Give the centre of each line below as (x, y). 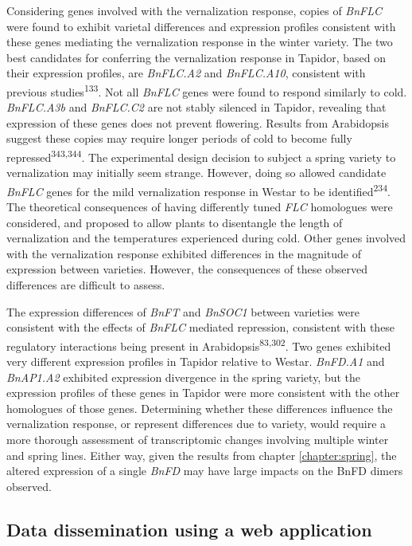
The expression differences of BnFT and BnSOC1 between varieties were (183, 311)
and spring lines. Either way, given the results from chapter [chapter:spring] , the (202, 455)
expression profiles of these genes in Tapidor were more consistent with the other (203, 393)
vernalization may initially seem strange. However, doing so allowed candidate (196, 173)
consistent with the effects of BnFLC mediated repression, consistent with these (201, 327)
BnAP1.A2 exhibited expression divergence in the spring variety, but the (184, 377)
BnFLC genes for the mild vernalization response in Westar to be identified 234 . (198, 190)
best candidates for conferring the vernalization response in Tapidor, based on (196, 57)
